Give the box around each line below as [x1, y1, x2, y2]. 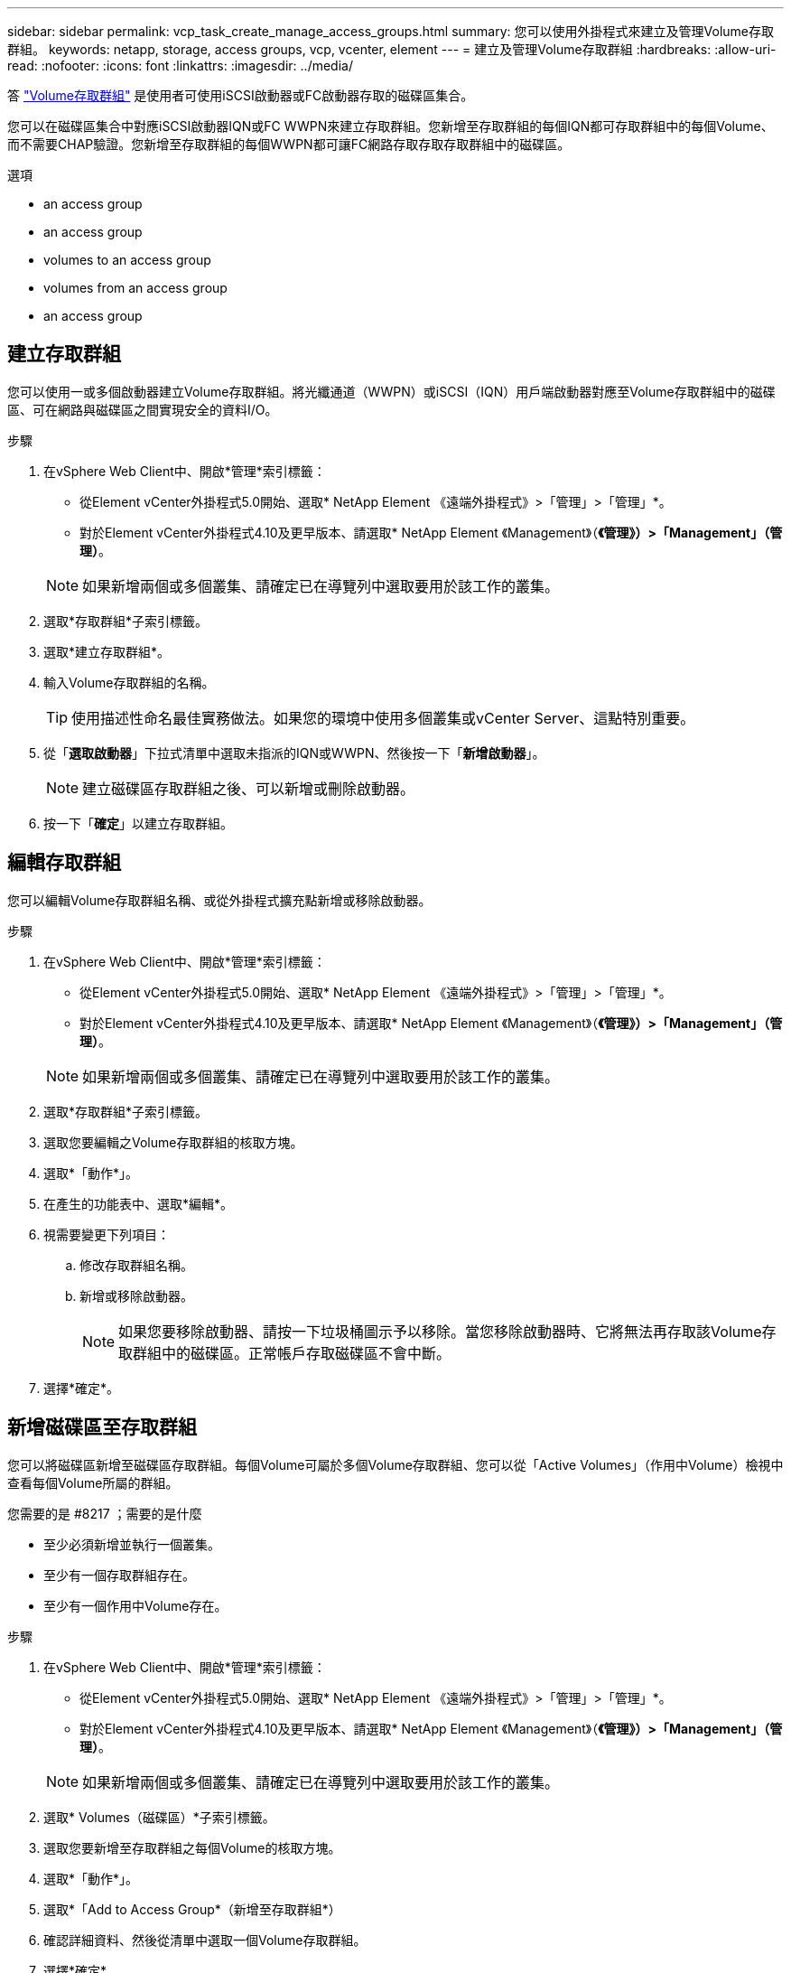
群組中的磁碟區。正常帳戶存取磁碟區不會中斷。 [133, 1343, 451, 1362]
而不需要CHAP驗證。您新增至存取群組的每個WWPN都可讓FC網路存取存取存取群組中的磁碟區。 [7, 136, 571, 152]
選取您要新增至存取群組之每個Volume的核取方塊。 [43, 1839, 341, 1856]
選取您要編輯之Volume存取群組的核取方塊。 [43, 1134, 303, 1150]
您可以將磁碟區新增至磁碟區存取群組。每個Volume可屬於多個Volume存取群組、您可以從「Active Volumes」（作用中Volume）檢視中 [7, 1456, 784, 1473]
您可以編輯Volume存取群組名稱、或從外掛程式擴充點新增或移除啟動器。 [7, 892, 432, 908]
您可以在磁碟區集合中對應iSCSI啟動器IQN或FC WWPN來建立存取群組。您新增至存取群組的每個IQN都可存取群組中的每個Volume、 [7, 118, 774, 134]
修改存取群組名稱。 [79, 1257, 193, 1273]
